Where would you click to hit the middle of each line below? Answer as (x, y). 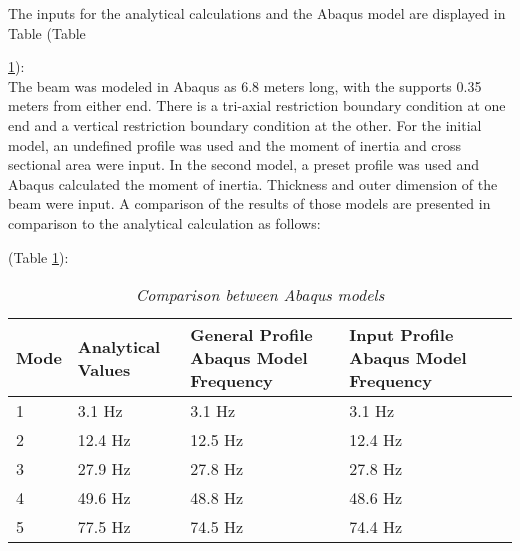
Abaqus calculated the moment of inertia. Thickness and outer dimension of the (253, 183)
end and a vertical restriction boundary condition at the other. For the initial (245, 124)
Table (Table (47, 32)
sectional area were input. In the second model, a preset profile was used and (244, 164)
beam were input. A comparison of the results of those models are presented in (249, 203)
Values (104, 369)
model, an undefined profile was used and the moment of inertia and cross (235, 144)
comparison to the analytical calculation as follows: (164, 222)
